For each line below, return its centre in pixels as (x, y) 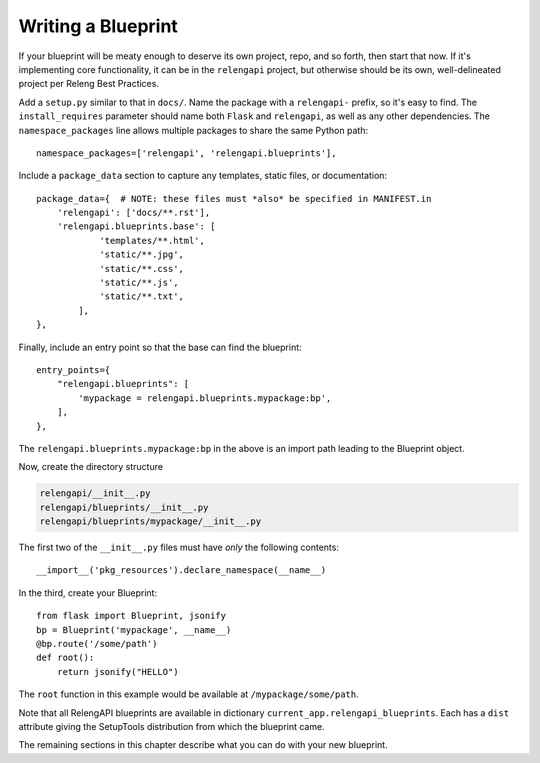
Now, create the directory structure (91, 467)
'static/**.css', (142, 268)
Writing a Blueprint (98, 26)
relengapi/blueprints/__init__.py (124, 507)
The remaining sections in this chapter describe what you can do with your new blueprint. (203, 745)
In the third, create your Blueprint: (88, 592)
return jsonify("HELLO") (117, 671)
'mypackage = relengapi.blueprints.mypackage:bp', (205, 398)
